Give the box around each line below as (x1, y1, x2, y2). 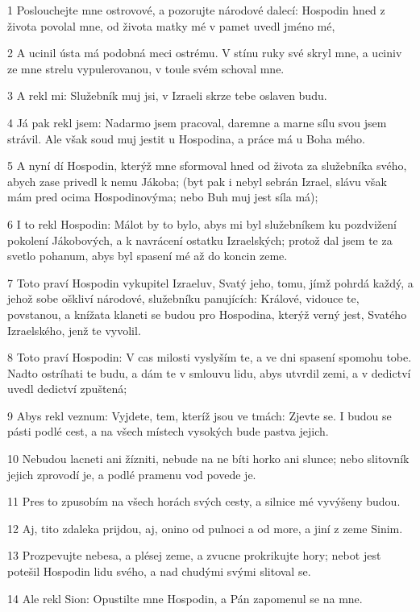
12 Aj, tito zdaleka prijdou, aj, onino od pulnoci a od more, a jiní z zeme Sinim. (7, 519, 403, 536)
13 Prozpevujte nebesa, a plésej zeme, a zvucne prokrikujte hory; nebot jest (7, 547, 381, 564)
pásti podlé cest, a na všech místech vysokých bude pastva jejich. (7, 423, 329, 440)
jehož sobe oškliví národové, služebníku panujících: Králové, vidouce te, (7, 290, 360, 307)
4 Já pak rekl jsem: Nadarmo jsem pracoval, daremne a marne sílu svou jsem (7, 114, 387, 130)
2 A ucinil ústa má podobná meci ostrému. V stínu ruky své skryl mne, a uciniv (7, 44, 402, 61)
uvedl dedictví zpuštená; (7, 380, 127, 397)
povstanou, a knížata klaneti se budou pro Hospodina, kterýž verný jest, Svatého (7, 305, 407, 322)
